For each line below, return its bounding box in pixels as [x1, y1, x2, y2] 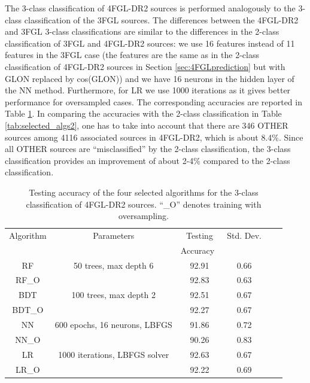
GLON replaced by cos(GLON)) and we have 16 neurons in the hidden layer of [5, 72, 294, 84]
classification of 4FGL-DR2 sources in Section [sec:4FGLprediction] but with [5, 60, 285, 72]
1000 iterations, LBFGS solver [58, 348, 169, 360]
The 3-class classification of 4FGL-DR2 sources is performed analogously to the [5, 2, 296, 14]
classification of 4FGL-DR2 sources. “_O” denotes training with [26, 197, 262, 210]
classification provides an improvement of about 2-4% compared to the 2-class [5, 154, 290, 166]
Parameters [93, 229, 135, 241]
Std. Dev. [227, 229, 262, 241]
